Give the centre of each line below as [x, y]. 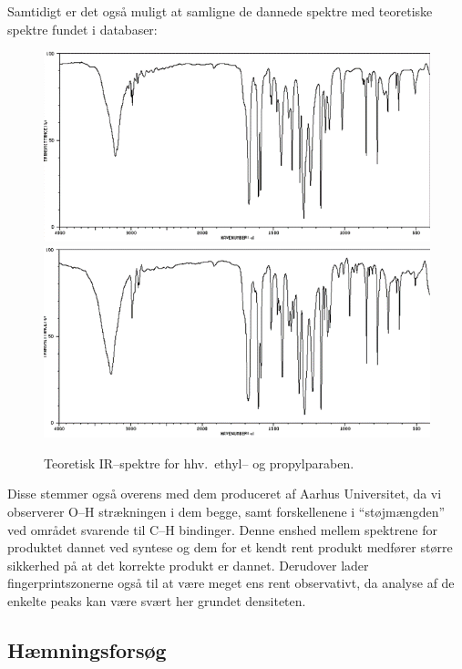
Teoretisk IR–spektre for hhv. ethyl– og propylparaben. [199, 463]
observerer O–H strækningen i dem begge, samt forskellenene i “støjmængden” [226, 511]
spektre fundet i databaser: [82, 29]
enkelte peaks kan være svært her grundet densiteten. [157, 600]
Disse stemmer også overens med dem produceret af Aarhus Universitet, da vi [225, 494]
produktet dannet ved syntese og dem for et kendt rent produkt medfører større [230, 547]
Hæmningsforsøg [87, 649]
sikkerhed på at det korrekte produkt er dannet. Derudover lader [188, 565]
